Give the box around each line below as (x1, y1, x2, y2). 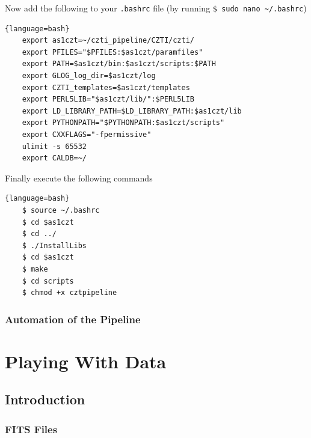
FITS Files (5, 421, 58, 436)
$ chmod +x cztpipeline (22, 288, 117, 297)
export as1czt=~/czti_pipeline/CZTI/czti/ (22, 36, 194, 45)
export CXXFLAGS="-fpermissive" (22, 130, 152, 139)
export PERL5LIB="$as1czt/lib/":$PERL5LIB (22, 95, 194, 104)
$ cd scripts (22, 276, 74, 285)
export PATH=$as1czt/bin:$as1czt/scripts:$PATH (22, 59, 216, 68)
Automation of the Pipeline (5, 311, 141, 326)
